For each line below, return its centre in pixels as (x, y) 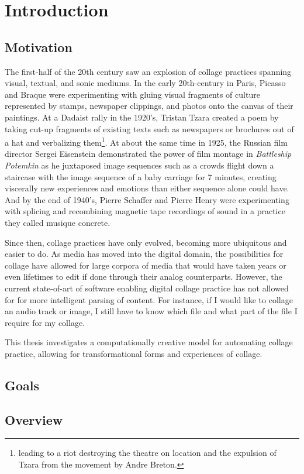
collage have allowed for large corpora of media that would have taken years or (146, 265)
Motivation (39, 47)
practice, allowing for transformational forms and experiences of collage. (134, 353)
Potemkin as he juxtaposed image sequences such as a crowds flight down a (139, 165)
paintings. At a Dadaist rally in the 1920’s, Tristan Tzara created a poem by (142, 117)
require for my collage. (45, 322)
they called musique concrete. (58, 222)
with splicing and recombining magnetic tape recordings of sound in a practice (145, 211)
